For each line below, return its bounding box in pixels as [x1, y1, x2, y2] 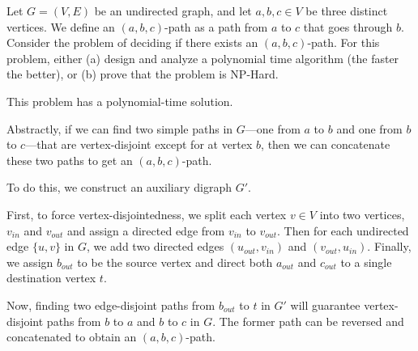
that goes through [303, 18, 393, 35]
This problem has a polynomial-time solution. [6, 92, 233, 109]
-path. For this [307, 34, 380, 51]
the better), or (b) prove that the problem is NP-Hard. [6, 66, 279, 82]
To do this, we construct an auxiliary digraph [6, 179, 232, 196]
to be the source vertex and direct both [77, 253, 273, 270]
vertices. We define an [6, 18, 115, 35]
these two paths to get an [6, 151, 133, 168]
